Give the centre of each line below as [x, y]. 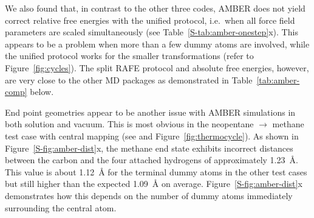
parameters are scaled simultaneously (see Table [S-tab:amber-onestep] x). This [152, 32]
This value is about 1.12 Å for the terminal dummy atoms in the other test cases [156, 171]
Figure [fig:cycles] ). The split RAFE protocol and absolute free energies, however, [157, 67]
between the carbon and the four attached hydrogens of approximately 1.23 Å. [152, 160]
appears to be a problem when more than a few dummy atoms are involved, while [157, 44]
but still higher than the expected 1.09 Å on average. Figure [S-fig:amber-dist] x [154, 184]
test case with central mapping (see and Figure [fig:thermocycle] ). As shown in [152, 135]
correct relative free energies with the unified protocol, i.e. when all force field [150, 20]
